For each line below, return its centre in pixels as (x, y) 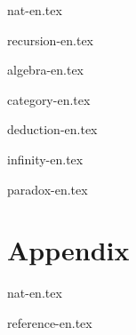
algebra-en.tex (45, 70)
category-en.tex (49, 99)
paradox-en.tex (48, 189)
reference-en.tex (50, 322)
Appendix (68, 250)
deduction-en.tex (52, 129)
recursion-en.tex (50, 40)
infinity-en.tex (45, 159)
